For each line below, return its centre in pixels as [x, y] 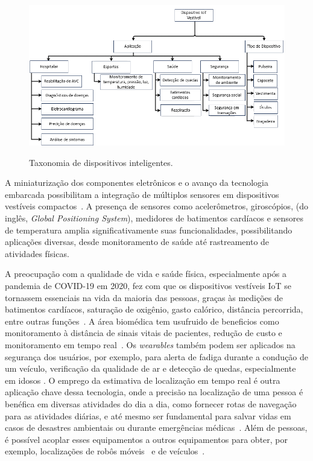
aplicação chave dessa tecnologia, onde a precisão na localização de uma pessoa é [154, 392]
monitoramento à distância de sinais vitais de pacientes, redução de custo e [144, 333]
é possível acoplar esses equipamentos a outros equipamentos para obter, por [146, 439]
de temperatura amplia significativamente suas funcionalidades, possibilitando [149, 230]
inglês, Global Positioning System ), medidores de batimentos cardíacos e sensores [154, 218]
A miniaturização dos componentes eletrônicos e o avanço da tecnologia [137, 183]
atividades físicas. [37, 253]
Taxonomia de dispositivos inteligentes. [101, 162]
